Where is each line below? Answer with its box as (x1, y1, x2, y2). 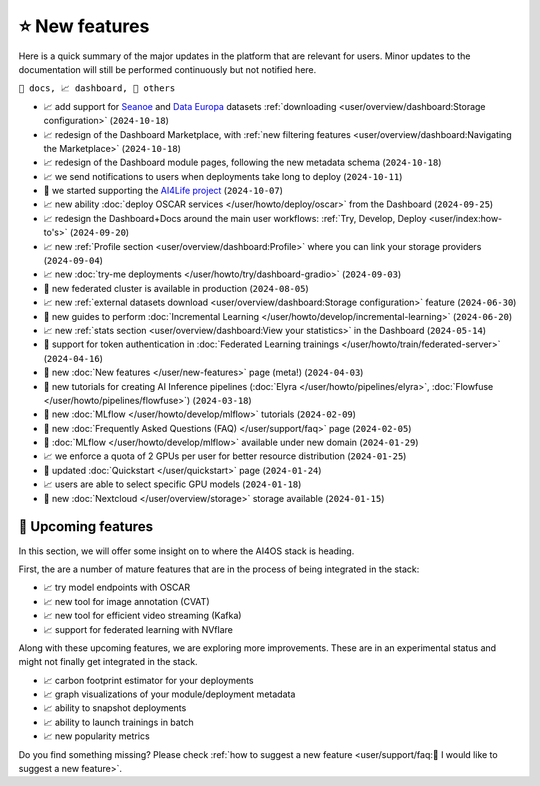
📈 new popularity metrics (43, 730, 150, 742)
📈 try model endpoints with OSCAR (43, 581, 190, 594)
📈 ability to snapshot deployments (43, 702, 187, 714)
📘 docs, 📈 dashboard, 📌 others (18, 83, 176, 94)
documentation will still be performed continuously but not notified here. (18, 63, 317, 75)
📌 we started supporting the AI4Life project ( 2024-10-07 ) (43, 185, 284, 197)
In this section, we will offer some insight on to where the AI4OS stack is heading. (18, 545, 355, 557)
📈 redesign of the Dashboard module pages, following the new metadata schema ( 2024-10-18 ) (43, 156, 442, 169)
